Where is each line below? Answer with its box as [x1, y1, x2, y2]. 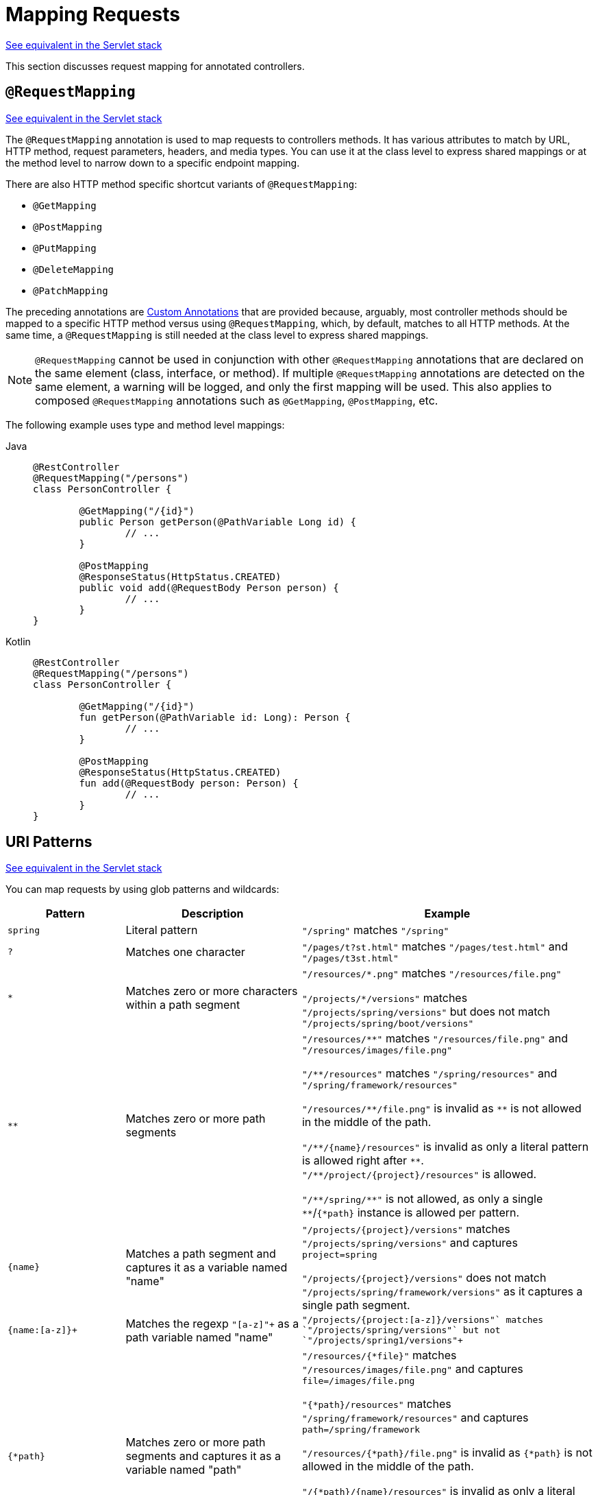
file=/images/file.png [301, 1376, 415, 1387]
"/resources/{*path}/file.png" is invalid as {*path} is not [301, 1446, 593, 1460]
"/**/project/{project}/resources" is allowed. [301, 1167, 537, 1182]
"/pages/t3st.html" [301, 953, 399, 964]
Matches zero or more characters [125, 983, 298, 998]
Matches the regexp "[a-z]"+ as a [125, 1316, 299, 1330]
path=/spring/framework [301, 1424, 421, 1435]
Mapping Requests [5, 3, 180, 26]
